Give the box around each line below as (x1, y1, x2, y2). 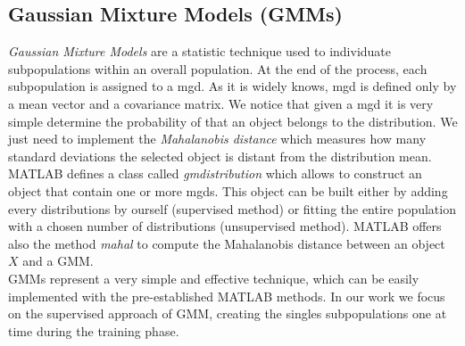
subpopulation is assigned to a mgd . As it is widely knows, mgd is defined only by (8, 77, 457, 95)
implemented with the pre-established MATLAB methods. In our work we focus (8, 286, 445, 305)
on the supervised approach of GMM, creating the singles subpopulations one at (8, 304, 447, 323)
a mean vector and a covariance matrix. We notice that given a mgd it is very (8, 94, 434, 112)
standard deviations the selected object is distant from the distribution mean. (8, 146, 432, 165)
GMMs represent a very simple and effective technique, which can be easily (8, 268, 419, 287)
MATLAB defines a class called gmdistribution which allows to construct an (8, 164, 422, 183)
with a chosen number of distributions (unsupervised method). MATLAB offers (8, 217, 442, 235)
